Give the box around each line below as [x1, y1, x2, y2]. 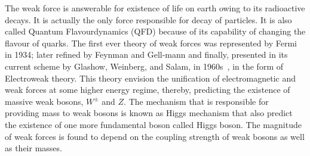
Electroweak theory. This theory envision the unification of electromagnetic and [5, 71, 296, 84]
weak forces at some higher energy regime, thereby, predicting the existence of [5, 83, 290, 96]
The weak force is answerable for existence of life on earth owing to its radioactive [5, 2, 305, 14]
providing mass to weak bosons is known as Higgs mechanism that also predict [5, 107, 293, 119]
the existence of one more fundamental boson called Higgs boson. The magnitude [5, 118, 302, 130]
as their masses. [5, 142, 62, 154]
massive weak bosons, [5, 95, 84, 107]
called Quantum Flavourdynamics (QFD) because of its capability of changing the [5, 25, 306, 38]
